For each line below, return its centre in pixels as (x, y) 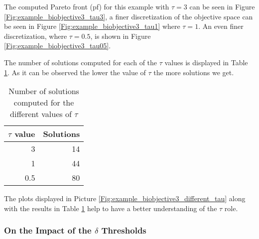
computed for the (44, 103)
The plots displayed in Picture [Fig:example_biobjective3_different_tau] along (125, 198)
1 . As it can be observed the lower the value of (75, 72)
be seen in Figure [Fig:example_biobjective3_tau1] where (92, 26)
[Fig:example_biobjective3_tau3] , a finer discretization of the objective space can (129, 16)
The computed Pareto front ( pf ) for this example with (87, 6)
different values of (41, 114)
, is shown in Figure (121, 36)
